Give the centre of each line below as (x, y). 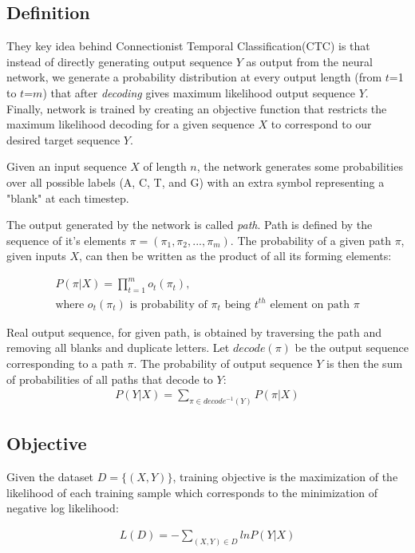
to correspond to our (321, 124)
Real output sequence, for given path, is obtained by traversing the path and (194, 332)
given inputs (36, 256)
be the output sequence (352, 348)
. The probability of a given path (310, 240)
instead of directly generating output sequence (119, 61)
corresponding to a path (65, 363)
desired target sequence (63, 139)
